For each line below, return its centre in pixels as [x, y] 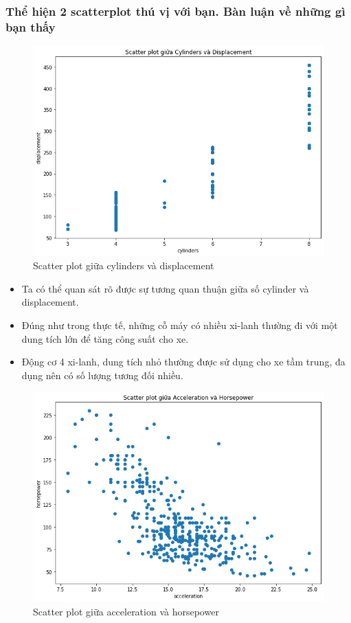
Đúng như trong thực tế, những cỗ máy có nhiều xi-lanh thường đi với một [180, 325]
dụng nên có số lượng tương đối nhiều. [102, 375]
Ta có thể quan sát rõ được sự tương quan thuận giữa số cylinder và [165, 288]
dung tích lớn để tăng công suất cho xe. [105, 338]
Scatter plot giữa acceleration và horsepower [126, 611]
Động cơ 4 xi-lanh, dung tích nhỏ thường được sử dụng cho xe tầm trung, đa [183, 362]
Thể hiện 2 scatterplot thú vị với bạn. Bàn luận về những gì [175, 11]
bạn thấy [31, 26]
